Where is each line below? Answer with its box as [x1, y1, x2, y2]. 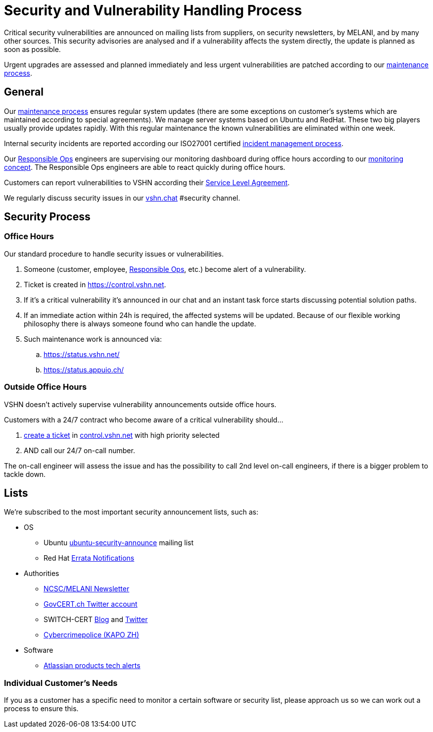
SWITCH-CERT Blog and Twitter [44, 615, 148, 624]
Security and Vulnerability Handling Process [4, 2, 302, 19]
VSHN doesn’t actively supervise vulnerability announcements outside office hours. [4, 400, 277, 409]
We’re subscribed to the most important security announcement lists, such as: [4, 508, 258, 517]
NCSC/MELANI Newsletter [44, 584, 130, 593]
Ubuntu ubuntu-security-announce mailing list [44, 538, 194, 547]
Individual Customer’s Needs [4, 678, 118, 688]
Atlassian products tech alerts [44, 661, 141, 670]
